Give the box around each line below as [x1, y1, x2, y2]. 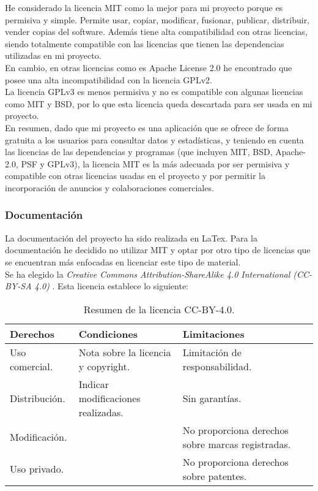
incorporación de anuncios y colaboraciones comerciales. [5, 181, 214, 194]
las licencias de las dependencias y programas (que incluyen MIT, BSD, [5, 145, 273, 158]
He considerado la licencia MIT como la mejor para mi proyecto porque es [5, 1, 283, 13]
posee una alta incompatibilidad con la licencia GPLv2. [5, 73, 212, 86]
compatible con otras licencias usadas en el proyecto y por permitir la [5, 169, 265, 182]
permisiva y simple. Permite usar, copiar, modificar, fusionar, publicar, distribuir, [5, 13, 310, 26]
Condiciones [78, 326, 138, 341]
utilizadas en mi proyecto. [5, 49, 102, 62]
